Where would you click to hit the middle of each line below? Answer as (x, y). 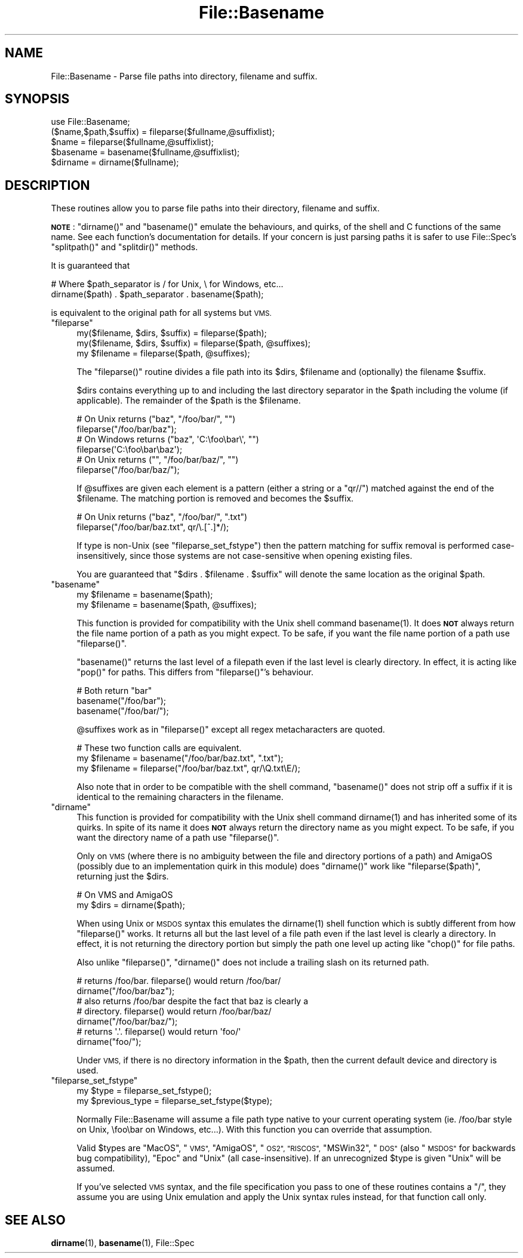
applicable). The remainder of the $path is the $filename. (189, 401)
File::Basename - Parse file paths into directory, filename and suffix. (184, 76)
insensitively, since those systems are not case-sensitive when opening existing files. (244, 556)
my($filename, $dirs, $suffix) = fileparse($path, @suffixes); (193, 343)
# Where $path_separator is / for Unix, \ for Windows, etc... (167, 284)
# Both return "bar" (114, 691)
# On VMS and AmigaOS (125, 895)
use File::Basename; (90, 122)
